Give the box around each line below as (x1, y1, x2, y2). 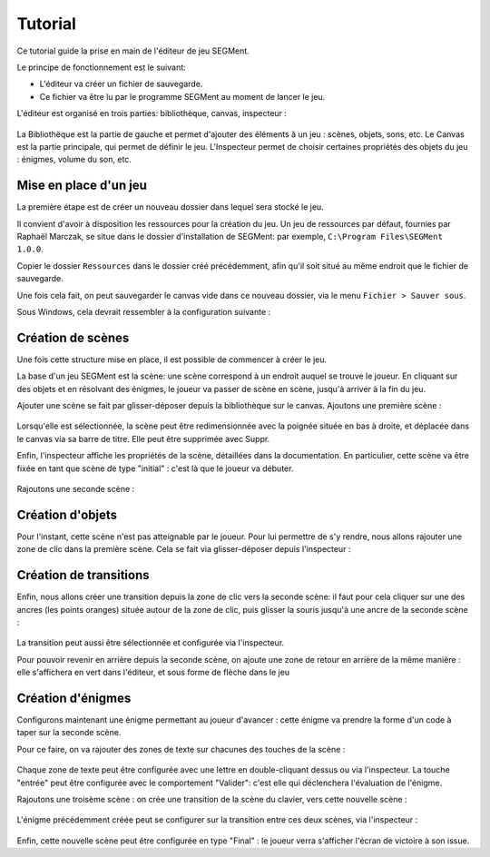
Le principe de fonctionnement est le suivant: (16, 62, 186, 73)
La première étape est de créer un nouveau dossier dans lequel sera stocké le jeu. (16, 202, 324, 212)
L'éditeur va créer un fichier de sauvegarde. (39, 78, 203, 90)
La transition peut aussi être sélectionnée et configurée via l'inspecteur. (16, 637, 285, 648)
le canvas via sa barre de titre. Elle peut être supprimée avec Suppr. (16, 433, 270, 444)
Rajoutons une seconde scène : (16, 483, 135, 494)
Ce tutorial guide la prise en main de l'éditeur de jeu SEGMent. (16, 45, 250, 56)
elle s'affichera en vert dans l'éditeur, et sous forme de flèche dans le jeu (16, 667, 290, 678)
